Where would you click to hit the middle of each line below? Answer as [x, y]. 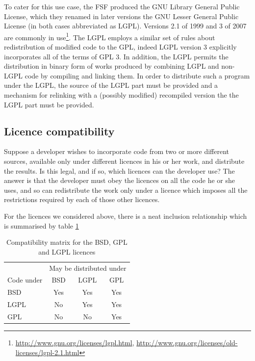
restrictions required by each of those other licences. [82, 199]
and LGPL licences [67, 251]
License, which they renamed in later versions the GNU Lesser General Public [121, 16]
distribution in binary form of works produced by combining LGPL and [112, 66]
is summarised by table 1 [41, 225]
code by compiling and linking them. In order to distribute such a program [137, 75]
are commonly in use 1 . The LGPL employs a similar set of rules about [110, 36]
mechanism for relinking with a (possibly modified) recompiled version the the [121, 95]
